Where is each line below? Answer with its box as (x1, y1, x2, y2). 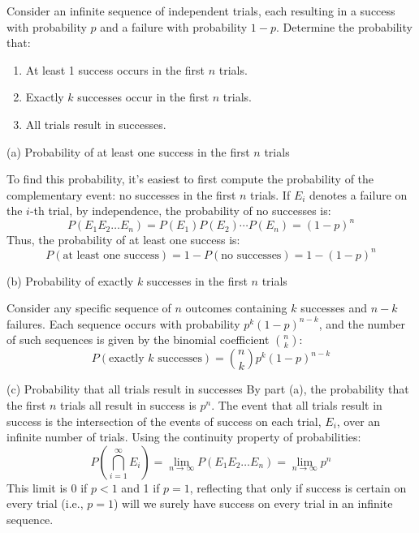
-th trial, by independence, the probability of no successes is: (29, 202, 331, 219)
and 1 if (121, 479, 160, 496)
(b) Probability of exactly (6, 272, 134, 289)
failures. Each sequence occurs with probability (6, 315, 240, 332)
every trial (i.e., (6, 495, 84, 512)
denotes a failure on (309, 186, 408, 203)
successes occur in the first (77, 88, 209, 105)
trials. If (250, 186, 291, 203)
